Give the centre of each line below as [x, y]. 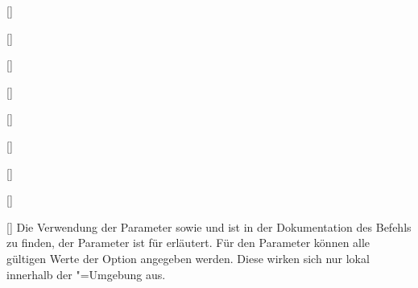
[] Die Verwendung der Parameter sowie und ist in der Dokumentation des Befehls [209, 226]
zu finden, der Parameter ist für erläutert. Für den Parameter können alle [188, 243]
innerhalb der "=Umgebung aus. [86, 274]
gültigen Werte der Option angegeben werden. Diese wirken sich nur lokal [188, 258]
